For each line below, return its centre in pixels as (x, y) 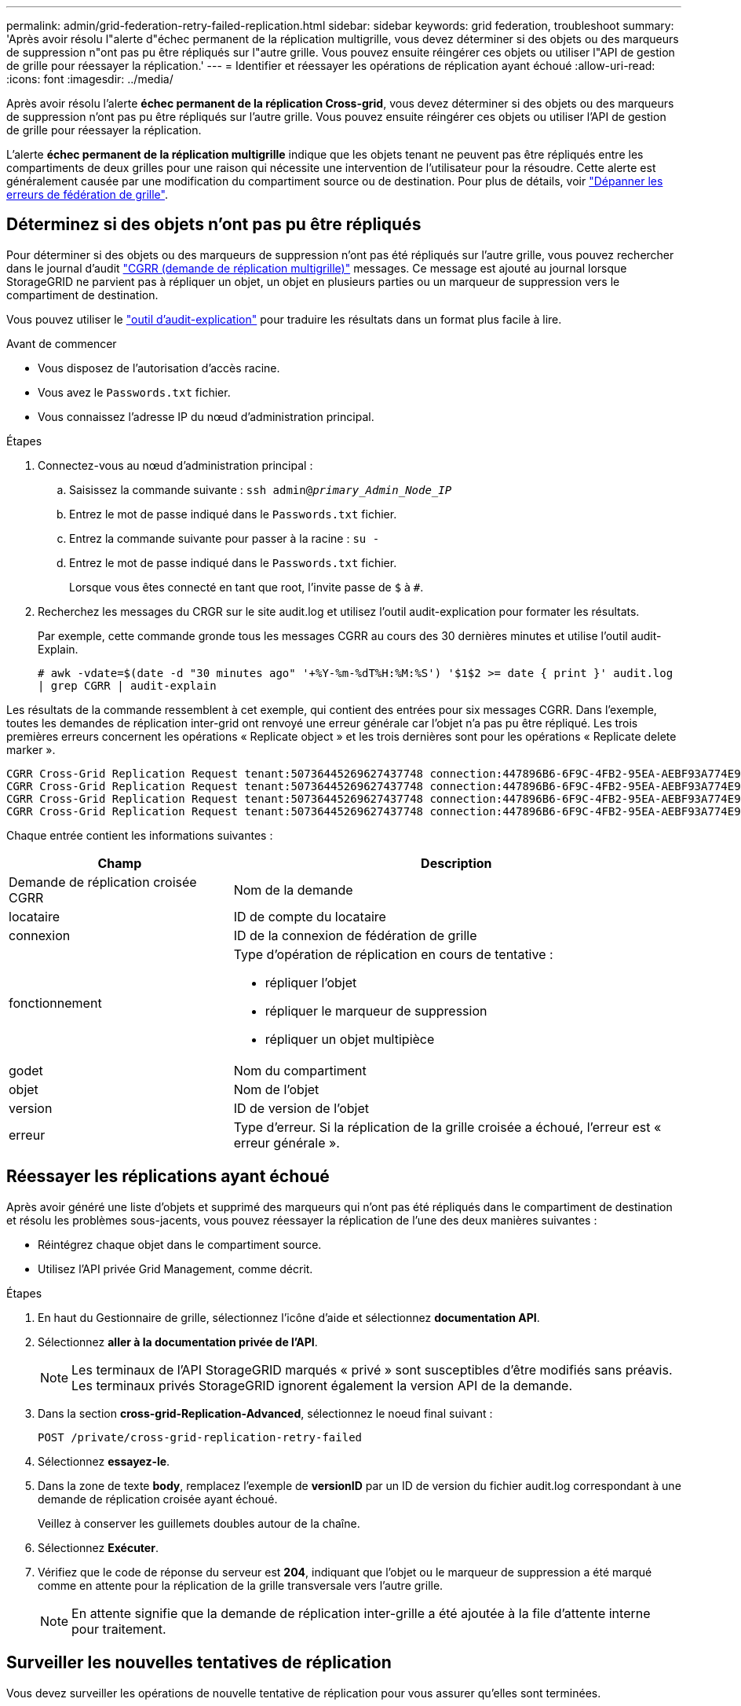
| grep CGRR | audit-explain (127, 685)
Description (456, 863)
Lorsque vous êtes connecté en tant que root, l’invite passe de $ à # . (246, 587)
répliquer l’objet (311, 982)
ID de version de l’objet (301, 1108)
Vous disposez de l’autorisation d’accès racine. (159, 368)
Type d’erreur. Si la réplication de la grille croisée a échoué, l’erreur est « (447, 1127)
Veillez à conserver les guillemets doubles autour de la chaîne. (199, 1523)
